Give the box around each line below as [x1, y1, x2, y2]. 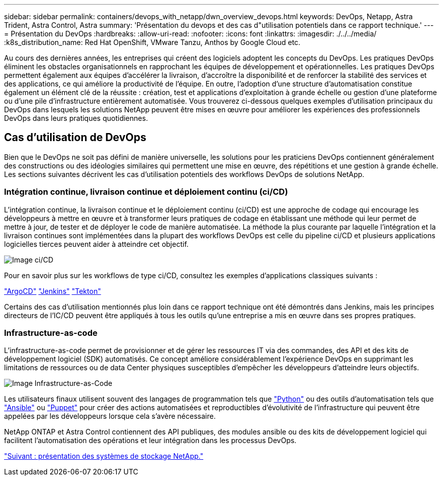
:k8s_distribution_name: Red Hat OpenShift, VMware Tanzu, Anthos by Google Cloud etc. [4, 38, 300, 47]
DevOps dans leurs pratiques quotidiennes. [4, 114, 148, 122]
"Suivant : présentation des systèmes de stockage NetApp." [4, 452, 203, 461]
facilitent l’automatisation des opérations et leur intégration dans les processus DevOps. [4, 436, 297, 445]
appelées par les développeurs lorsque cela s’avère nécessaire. [4, 412, 216, 421]
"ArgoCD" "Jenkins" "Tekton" [4, 286, 101, 295]
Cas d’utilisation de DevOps [4, 131, 147, 144]
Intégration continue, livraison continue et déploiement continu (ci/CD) [4, 187, 288, 197]
